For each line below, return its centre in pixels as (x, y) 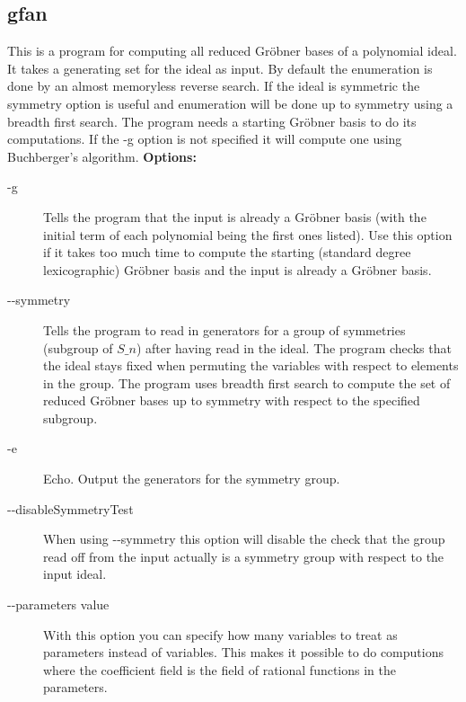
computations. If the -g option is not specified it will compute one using (205, 139)
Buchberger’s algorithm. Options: (102, 156)
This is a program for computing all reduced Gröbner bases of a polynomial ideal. (232, 51)
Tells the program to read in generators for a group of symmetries (224, 329)
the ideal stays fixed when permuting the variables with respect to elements (251, 365)
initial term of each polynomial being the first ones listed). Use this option (248, 234)
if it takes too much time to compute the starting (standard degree (227, 252)
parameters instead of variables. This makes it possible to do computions (243, 652)
